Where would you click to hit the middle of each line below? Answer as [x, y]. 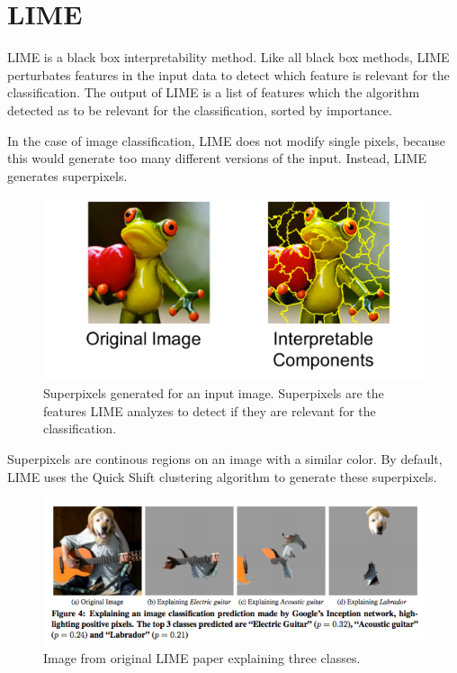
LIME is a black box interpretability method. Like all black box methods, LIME [228, 57]
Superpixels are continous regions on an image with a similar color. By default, [225, 458]
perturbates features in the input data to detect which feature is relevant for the [228, 74]
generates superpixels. [67, 175]
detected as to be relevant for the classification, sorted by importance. [200, 109]
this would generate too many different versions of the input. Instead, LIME [217, 158]
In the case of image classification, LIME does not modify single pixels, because [227, 140]
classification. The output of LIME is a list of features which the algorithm [214, 92]
